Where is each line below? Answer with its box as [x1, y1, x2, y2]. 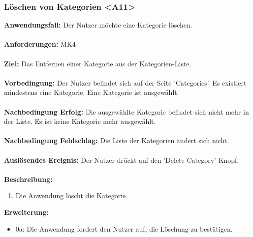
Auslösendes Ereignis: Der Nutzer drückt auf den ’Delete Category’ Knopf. [4, 154, 239, 165]
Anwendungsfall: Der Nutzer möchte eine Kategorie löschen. [4, 20, 192, 30]
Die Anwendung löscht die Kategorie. [15, 190, 128, 201]
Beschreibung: [4, 174, 53, 184]
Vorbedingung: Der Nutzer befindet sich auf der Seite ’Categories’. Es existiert [4, 77, 247, 88]
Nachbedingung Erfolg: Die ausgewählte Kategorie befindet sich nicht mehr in [4, 106, 249, 117]
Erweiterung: [4, 207, 49, 217]
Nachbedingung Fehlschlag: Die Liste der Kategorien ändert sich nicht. [4, 135, 229, 146]
